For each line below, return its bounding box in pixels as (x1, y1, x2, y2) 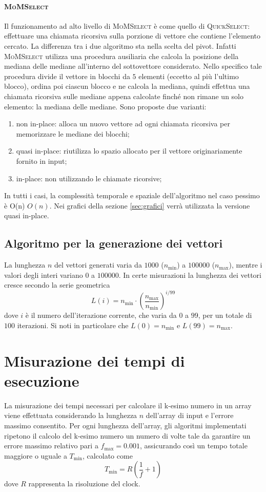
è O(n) (4, 200, 25, 211)
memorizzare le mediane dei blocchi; (16, 128, 130, 139)
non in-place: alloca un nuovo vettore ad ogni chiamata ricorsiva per (16, 118, 230, 129)
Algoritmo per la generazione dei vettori (4, 235, 223, 251)
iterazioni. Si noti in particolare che (17, 319, 129, 330)
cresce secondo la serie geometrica (4, 279, 110, 290)
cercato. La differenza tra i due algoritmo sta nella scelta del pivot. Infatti (4, 40, 236, 51)
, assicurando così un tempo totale (140, 440, 248, 451)
